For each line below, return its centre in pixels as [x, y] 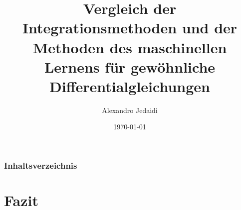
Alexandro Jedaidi [130, 110]
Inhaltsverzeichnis [41, 165]
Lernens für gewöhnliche [130, 66]
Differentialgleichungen [130, 86]
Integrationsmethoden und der [130, 28]
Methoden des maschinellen [130, 47]
